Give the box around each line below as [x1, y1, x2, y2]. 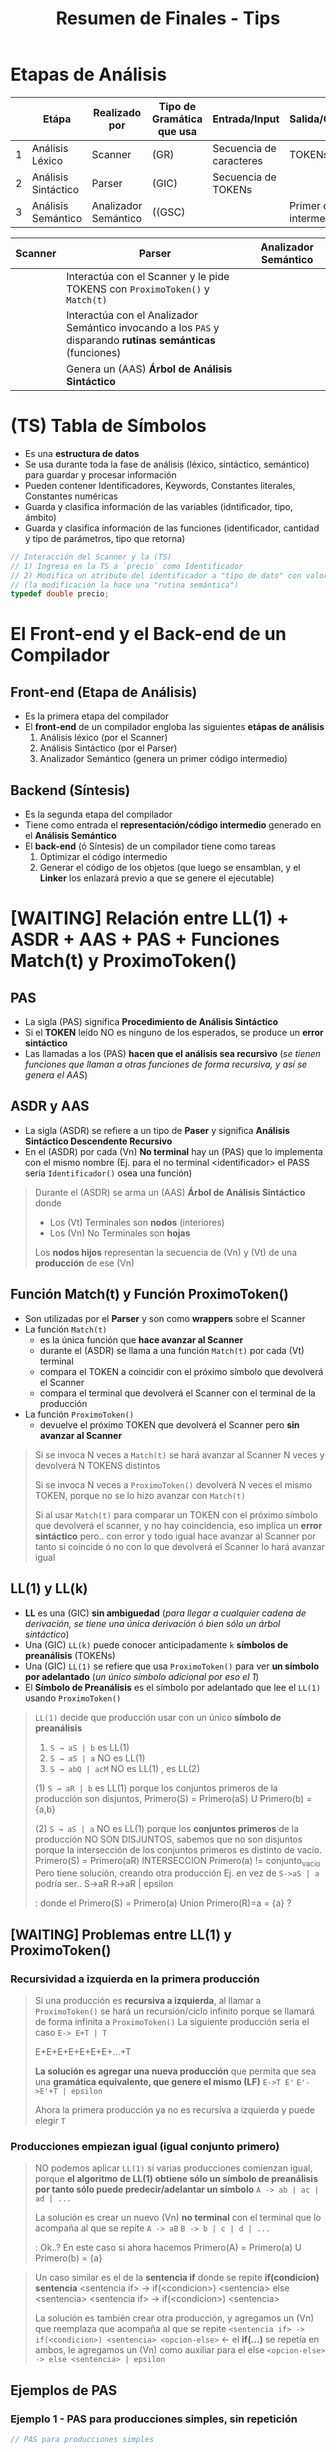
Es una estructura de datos [24, 447, 140, 459]
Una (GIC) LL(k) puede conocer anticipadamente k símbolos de [24, 1638, 289, 1651]
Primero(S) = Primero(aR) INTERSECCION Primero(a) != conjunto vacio [34, 1854, 321, 1869]
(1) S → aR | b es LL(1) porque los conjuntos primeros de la [34, 1782, 278, 1794]
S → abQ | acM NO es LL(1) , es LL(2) [49, 1762, 201, 1774]
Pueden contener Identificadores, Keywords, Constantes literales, [24, 479, 296, 491]
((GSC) [151, 205, 186, 219]
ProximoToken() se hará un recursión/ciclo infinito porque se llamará [34, 2005, 315, 2017]
